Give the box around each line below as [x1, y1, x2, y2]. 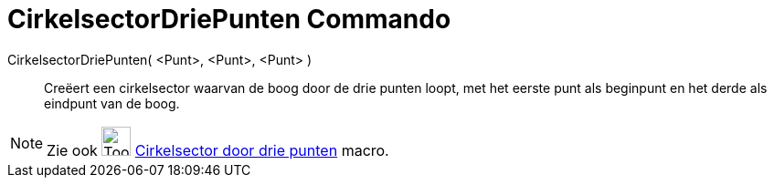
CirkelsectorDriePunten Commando [7, 4, 451, 35]
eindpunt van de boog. [44, 95, 180, 111]
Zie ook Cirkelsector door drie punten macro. [47, 140, 389, 159]
